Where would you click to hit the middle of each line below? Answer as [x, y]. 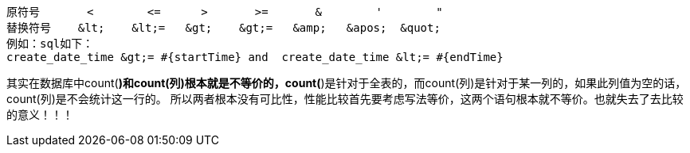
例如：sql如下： [50, 44]
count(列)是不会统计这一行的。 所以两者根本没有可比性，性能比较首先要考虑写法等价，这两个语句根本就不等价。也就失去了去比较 [345, 99]
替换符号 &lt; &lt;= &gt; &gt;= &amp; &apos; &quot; [223, 28]
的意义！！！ [40, 115]
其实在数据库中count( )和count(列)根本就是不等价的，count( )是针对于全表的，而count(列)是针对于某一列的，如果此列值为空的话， [347, 83]
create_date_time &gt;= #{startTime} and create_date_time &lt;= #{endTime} [255, 57]
